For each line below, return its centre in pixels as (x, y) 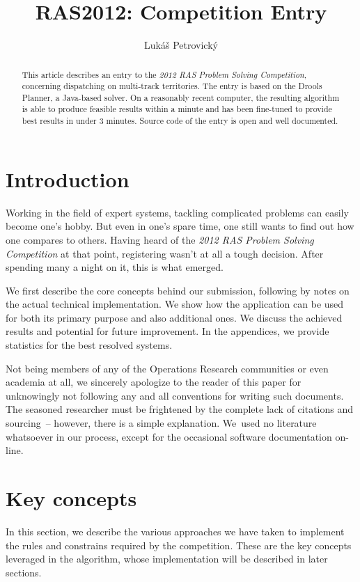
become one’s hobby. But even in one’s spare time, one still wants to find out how (180, 226)
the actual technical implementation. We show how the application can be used (175, 304)
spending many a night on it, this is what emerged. (115, 267)
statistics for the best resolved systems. (89, 345)
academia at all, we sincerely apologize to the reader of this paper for (154, 382)
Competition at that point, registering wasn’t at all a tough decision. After (165, 253)
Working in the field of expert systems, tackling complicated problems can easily (177, 212)
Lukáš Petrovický (181, 45)
